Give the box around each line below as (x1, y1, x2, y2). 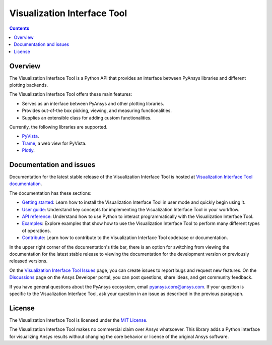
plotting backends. (9, 82, 48, 88)
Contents (9, 25, 30, 31)
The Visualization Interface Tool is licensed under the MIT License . (9, 317, 148, 323)
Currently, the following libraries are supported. (9, 124, 108, 130)
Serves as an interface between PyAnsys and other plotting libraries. (22, 100, 165, 106)
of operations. (22, 227, 51, 234)
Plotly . (22, 147, 35, 153)
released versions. (9, 258, 48, 264)
